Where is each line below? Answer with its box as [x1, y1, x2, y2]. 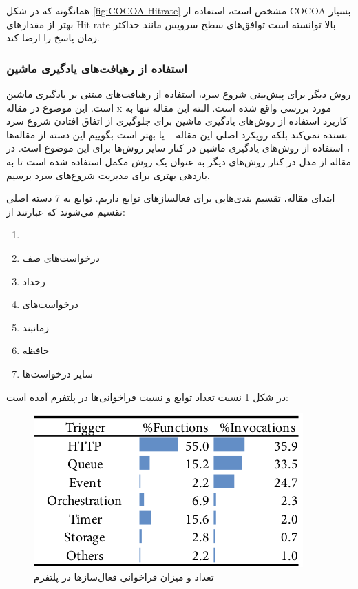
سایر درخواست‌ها [22, 366, 93, 380]
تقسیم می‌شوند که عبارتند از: [6, 204, 125, 218]
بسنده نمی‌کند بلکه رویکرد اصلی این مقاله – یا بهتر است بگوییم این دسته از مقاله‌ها [6, 127, 348, 141]
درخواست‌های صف [22, 250, 100, 265]
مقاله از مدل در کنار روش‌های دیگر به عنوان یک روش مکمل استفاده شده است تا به [6, 154, 352, 168]
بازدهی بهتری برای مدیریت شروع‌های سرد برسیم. [6, 167, 210, 182]
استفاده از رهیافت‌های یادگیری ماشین [6, 59, 187, 76]
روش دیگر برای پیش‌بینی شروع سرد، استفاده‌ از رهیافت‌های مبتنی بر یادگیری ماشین [6, 87, 351, 101]
